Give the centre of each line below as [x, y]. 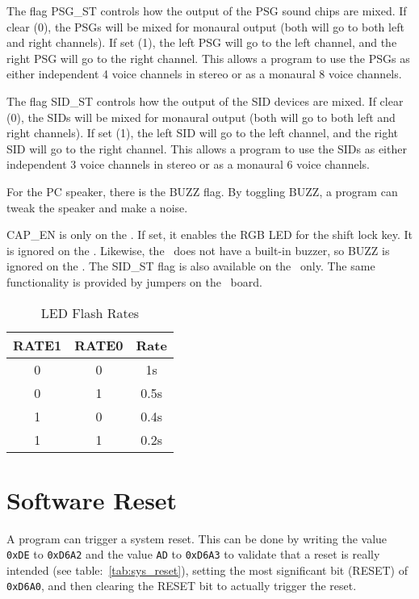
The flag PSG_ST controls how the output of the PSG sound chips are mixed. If [207, 10]
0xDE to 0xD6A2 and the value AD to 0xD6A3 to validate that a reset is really [193, 554]
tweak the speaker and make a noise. [97, 207]
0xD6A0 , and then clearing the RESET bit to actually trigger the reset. [182, 586]
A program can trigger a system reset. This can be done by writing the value [197, 538]
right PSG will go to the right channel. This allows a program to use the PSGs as [208, 58]
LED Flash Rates [90, 312]
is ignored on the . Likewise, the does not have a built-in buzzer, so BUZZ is [198, 250]
